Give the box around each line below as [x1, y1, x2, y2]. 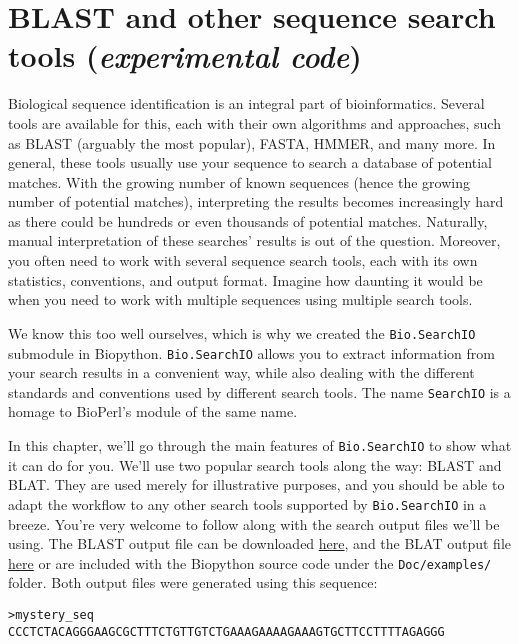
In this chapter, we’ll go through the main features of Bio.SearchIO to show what [8, 435, 512, 455]
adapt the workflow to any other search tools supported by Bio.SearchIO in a [8, 493, 487, 514]
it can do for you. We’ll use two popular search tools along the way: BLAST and [8, 454, 502, 475]
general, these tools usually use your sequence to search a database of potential [8, 152, 493, 173]
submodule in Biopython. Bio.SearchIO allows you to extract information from [8, 342, 495, 363]
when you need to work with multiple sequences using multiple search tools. [8, 289, 473, 310]
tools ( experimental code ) [8, 35, 362, 77]
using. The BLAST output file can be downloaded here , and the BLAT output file [8, 533, 512, 554]
